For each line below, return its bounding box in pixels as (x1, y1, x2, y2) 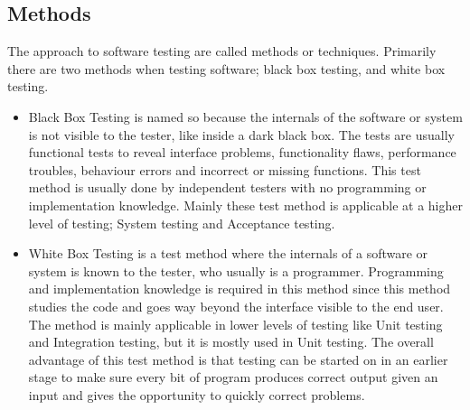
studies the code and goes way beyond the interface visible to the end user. (28, 296, 444, 315)
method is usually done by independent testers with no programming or (28, 178, 427, 197)
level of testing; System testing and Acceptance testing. (28, 213, 335, 232)
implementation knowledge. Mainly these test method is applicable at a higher (28, 195, 463, 214)
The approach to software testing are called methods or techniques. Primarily (7, 42, 437, 61)
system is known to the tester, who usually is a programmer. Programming (28, 261, 444, 280)
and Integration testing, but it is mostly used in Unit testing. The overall (28, 332, 434, 351)
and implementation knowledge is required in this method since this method (28, 279, 451, 298)
